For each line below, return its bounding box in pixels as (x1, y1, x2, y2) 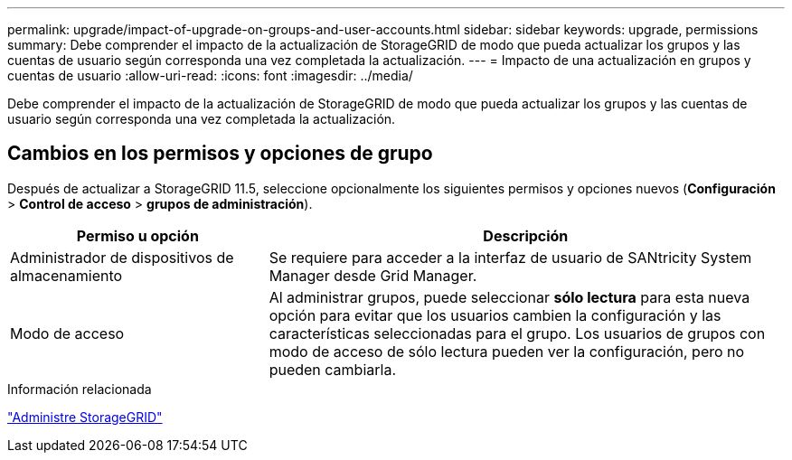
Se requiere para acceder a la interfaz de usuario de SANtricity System (269, 248, 752, 267)
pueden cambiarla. (269, 360, 397, 379)
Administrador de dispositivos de (10, 248, 234, 267)
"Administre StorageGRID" (7, 408, 163, 425)
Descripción (483, 226, 569, 245)
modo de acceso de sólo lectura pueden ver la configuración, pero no (269, 342, 745, 361)
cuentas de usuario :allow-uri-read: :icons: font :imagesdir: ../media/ (7, 68, 413, 83)
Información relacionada (7, 380, 152, 397)
